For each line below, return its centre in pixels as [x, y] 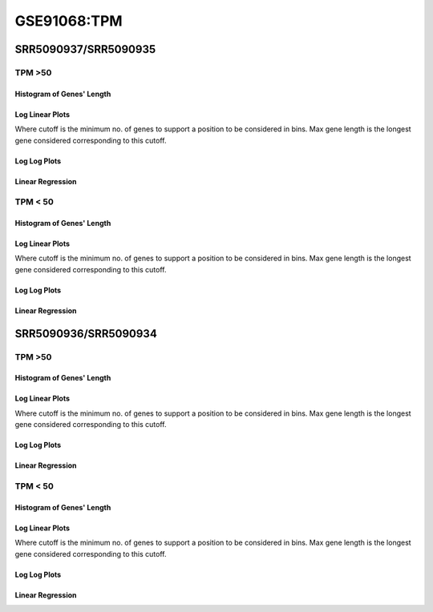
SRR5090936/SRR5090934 [86, 334]
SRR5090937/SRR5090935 [85, 49]
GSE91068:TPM [69, 21]
